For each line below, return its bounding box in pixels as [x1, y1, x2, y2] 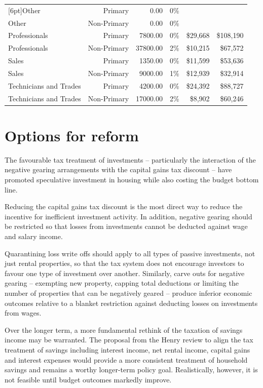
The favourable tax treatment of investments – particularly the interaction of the [5, 154, 256, 165]
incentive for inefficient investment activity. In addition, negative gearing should [5, 211, 252, 221]
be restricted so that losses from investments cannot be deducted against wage [5, 221, 248, 231]
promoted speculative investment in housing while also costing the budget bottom [5, 174, 259, 185]
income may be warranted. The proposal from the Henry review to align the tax [5, 334, 253, 345]
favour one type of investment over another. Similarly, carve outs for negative [5, 267, 245, 278]
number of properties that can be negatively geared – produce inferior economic [5, 288, 252, 298]
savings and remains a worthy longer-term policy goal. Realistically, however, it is [5, 364, 258, 375]
